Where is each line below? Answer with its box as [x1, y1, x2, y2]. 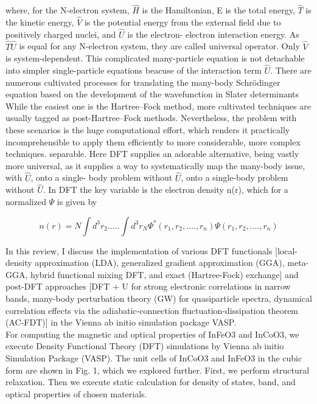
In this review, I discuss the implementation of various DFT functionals [5, 244, 273, 257]
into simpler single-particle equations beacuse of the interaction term [5, 64, 262, 77]
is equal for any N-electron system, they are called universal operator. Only [19, 40, 300, 52]
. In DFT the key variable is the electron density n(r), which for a [43, 183, 288, 196]
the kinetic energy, [5, 16, 74, 29]
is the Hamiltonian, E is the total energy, [142, 4, 295, 16]
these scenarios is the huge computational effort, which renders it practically [5, 124, 290, 136]
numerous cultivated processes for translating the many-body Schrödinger [5, 75, 280, 88]
